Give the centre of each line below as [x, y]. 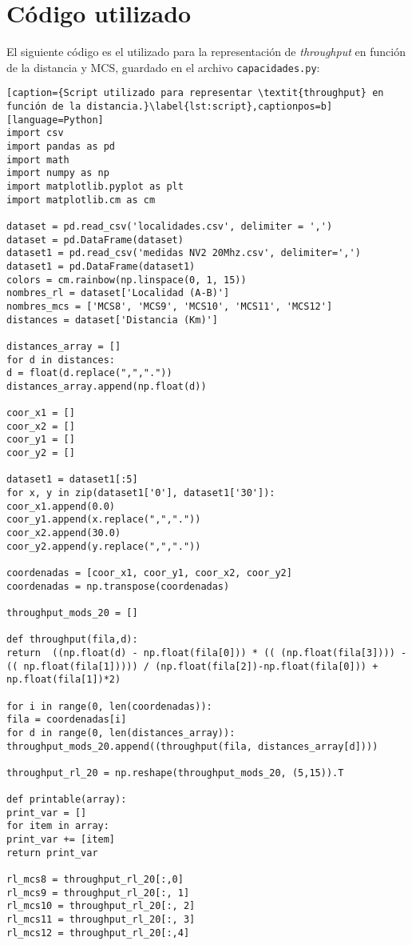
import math [38, 160]
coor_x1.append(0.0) [61, 506]
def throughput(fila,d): [72, 640]
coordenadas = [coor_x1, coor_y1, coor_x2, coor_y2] [149, 573]
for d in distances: [61, 360]
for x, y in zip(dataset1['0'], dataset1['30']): [141, 493]
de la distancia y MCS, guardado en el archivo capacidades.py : [163, 67]
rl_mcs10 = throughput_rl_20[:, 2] [101, 906]
